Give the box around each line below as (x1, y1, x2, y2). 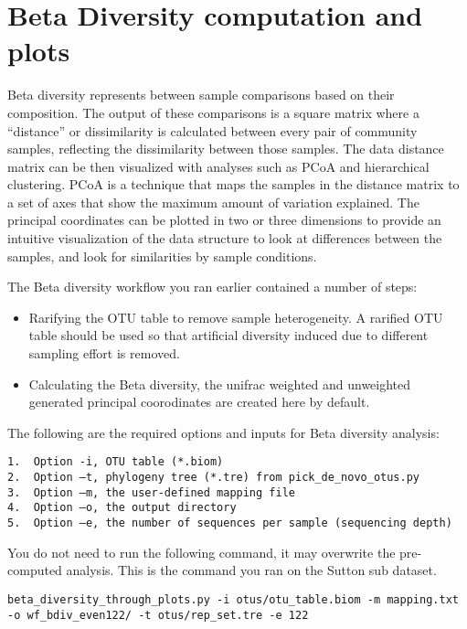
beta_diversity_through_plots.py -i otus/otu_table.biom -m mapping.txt (7, 592, 459, 606)
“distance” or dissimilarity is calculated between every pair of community (7, 121, 418, 140)
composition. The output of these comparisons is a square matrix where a (7, 102, 419, 122)
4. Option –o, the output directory (7, 501, 237, 515)
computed (7, 560, 62, 580)
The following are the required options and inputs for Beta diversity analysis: (7, 422, 440, 442)
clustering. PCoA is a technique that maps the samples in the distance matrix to (7, 175, 460, 194)
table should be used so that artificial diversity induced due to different (28, 325, 429, 345)
